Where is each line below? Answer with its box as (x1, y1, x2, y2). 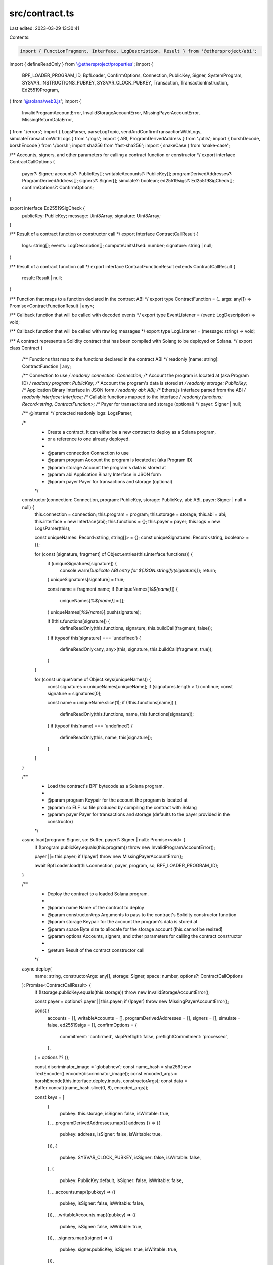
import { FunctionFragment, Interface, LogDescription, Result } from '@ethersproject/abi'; (20, 48, 257, 54)
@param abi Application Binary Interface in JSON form (47, 471, 161, 478)
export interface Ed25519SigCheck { (9, 205, 85, 212)
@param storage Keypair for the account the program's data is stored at (47, 919, 198, 925)
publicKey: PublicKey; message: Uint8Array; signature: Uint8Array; (22, 213, 161, 219)
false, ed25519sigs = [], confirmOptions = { (47, 1022, 138, 1028)
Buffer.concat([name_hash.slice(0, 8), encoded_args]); (34, 1085, 149, 1090)
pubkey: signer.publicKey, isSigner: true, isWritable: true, (60, 1246, 178, 1252)
